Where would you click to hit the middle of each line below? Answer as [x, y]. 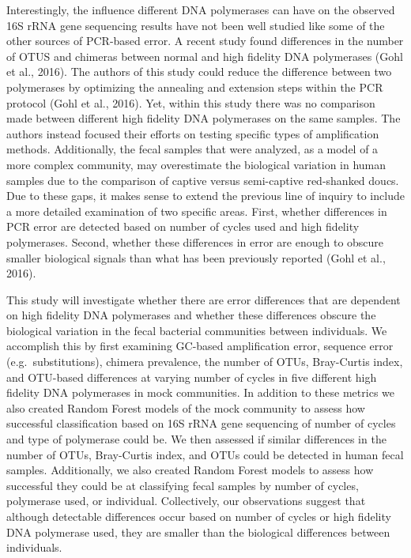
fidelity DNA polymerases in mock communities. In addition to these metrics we [200, 392]
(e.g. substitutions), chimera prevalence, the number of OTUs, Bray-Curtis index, [205, 362]
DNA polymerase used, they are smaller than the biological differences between [198, 532]
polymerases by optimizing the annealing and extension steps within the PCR [195, 87]
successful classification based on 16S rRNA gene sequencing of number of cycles [201, 423]
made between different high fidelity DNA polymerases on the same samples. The [204, 118]
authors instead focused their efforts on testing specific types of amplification [193, 133]
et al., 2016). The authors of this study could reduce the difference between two [199, 72]
